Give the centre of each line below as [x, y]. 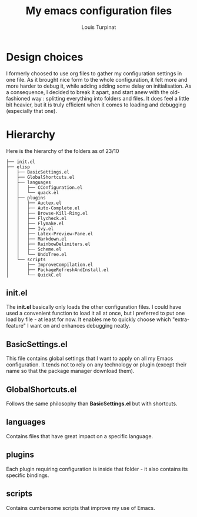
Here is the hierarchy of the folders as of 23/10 [63, 151]
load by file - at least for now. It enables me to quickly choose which [89, 319]
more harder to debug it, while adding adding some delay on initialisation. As [99, 86]
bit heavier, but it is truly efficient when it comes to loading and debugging [96, 105]
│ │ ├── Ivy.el [30, 229]
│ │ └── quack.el [33, 192]
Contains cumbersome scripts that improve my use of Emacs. [81, 508]
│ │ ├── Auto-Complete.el [43, 208]
